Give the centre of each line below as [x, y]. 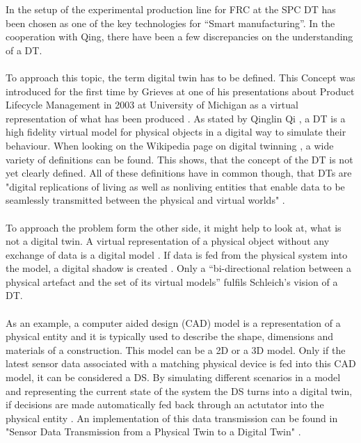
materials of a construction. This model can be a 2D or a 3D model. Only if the [176, 349]
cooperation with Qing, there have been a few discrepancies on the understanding [179, 37]
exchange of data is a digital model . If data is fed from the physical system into [177, 254]
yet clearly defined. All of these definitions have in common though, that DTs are [179, 173]
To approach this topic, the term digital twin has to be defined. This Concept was [180, 77]
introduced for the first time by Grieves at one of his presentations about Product [180, 91]
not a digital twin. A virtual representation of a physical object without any [168, 241]
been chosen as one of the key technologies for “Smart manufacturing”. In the [170, 23]
